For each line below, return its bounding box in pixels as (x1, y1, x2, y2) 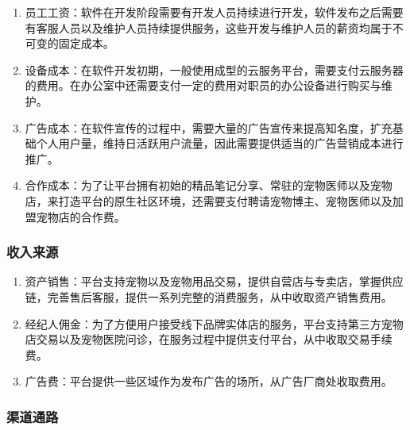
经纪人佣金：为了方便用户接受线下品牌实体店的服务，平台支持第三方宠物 (25, 315, 404, 332)
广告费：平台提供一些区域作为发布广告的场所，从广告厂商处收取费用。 (25, 373, 393, 390)
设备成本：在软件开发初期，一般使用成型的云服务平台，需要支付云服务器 (25, 61, 404, 78)
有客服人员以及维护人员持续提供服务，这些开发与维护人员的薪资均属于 (25, 19, 393, 36)
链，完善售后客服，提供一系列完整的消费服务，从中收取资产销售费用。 (25, 288, 393, 305)
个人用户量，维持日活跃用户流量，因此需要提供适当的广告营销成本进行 (36, 135, 404, 152)
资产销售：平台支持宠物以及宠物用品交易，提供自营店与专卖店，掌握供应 (25, 273, 404, 290)
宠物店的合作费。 (36, 208, 126, 225)
